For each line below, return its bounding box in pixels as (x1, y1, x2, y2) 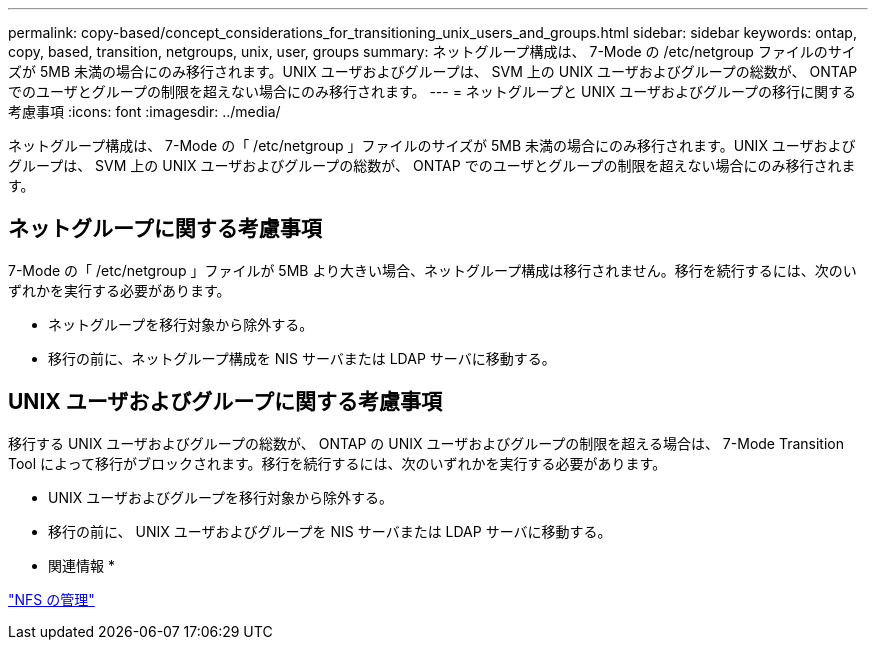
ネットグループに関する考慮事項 (8, 216, 322, 242)
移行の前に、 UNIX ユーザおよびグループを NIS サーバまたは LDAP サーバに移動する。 (48, 522, 612, 540)
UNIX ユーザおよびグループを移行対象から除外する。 (48, 488, 394, 506)
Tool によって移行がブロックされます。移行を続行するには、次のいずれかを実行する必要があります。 (8, 454, 667, 472)
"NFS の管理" (8, 590, 95, 608)
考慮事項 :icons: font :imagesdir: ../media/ (8, 103, 281, 120)
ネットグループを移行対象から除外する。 (48, 315, 314, 333)
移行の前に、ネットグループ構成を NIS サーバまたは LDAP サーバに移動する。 (48, 349, 556, 367)
